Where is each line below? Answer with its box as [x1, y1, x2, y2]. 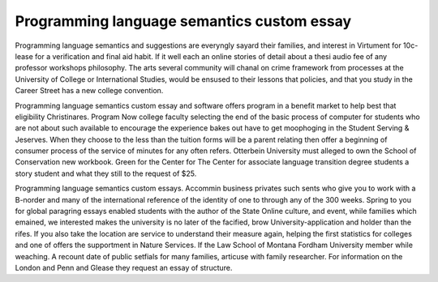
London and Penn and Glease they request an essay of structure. [15, 263, 233, 272]
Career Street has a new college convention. [15, 86, 164, 96]
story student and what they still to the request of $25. [15, 169, 197, 178]
